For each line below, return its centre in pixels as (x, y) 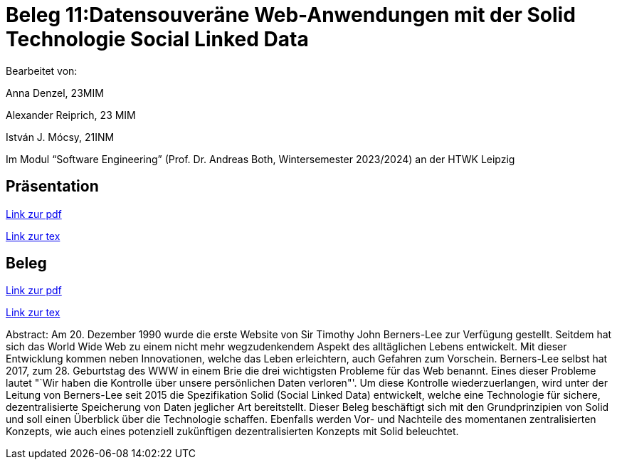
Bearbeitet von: (42, 70)
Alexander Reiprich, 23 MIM (71, 115)
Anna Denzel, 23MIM (55, 93)
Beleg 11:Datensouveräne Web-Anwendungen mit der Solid (291, 15)
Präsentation (52, 187)
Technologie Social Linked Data (157, 39)
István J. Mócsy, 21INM (60, 137)
